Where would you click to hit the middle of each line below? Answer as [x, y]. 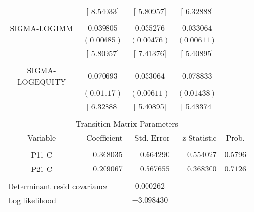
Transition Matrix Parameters [127, 123]
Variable [42, 138]
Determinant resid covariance [58, 186]
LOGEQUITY [42, 81]
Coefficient [104, 138]
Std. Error [152, 138]
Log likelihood [32, 200]
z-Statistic [200, 138]
